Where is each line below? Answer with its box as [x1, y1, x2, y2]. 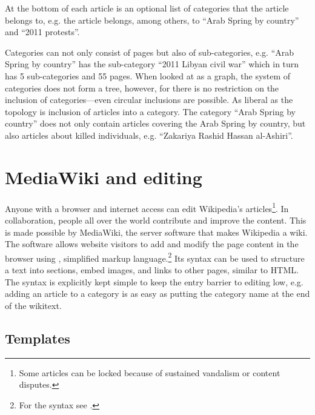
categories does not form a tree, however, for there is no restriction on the [5, 81, 279, 94]
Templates [5, 328, 70, 347]
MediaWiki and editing [5, 164, 202, 189]
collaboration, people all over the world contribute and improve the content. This [5, 213, 307, 226]
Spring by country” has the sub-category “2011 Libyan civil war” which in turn [5, 58, 299, 70]
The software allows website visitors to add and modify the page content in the [5, 237, 299, 250]
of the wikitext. [5, 299, 62, 311]
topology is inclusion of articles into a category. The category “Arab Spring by [5, 105, 296, 118]
